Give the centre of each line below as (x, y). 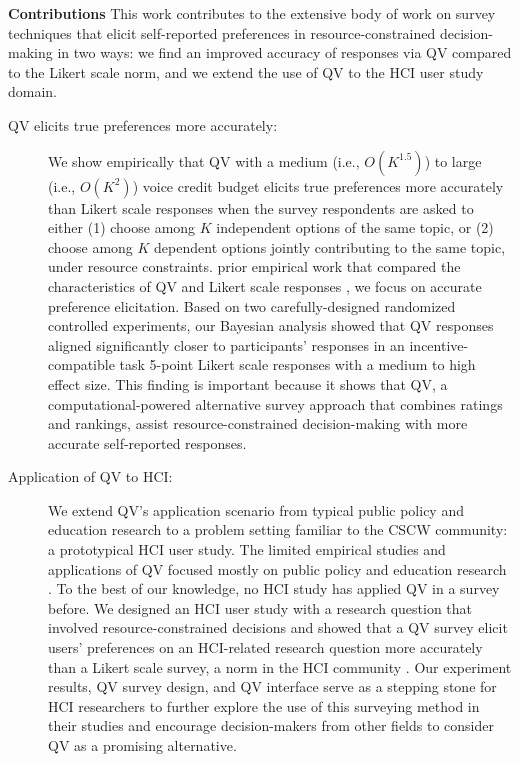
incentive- (439, 344)
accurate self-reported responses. (147, 442)
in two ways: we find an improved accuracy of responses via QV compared (284, 52)
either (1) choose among (122, 227)
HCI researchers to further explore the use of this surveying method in (264, 705)
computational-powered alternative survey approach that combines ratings (275, 403)
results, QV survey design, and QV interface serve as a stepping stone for (272, 686)
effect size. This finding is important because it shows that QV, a (248, 383)
